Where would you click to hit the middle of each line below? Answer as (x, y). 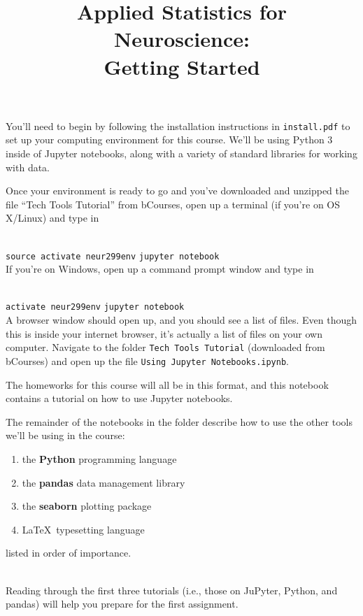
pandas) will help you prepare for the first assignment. (122, 604)
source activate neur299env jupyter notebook (113, 256)
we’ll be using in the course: (65, 435)
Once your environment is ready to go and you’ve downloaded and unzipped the (178, 191)
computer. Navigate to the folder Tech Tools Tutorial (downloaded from (165, 347)
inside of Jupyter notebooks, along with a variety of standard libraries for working (181, 153)
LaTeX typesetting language (83, 529)
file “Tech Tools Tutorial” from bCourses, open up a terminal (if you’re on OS (173, 204)
